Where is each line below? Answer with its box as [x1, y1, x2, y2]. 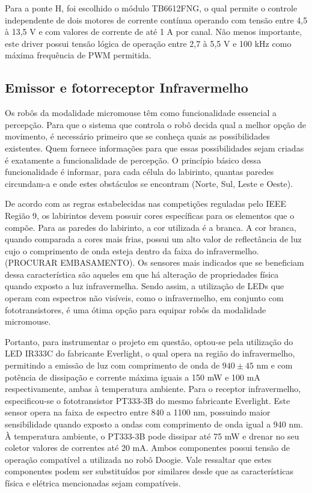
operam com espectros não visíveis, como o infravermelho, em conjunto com [5, 292, 284, 304]
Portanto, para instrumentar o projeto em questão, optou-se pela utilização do [5, 335, 293, 348]
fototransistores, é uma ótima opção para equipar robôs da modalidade [5, 303, 266, 316]
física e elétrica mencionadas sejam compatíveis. [5, 476, 181, 489]
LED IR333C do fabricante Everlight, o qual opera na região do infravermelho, [5, 347, 295, 360]
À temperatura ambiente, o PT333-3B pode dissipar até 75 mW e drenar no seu [5, 429, 299, 442]
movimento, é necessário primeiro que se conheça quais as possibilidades [5, 130, 270, 142]
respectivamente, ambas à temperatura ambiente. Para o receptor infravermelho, [5, 382, 301, 395]
